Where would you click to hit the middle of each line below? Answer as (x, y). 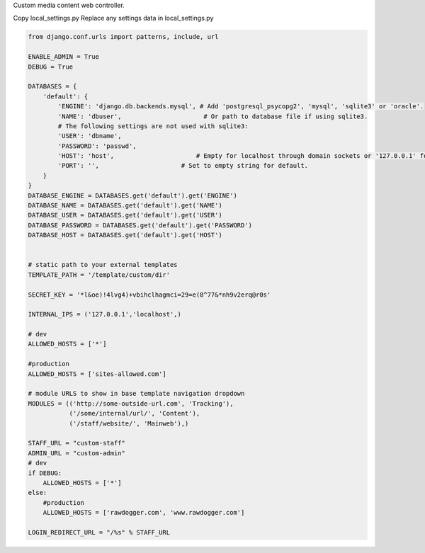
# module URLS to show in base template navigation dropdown (136, 394)
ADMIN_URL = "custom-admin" (76, 453)
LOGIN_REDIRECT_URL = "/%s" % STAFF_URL (99, 532)
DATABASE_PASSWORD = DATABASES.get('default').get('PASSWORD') (140, 225)
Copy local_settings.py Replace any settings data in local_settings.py (113, 18)
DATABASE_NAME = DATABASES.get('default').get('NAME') (125, 206)
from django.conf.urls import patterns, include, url (123, 37)
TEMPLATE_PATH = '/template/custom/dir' (99, 275)
